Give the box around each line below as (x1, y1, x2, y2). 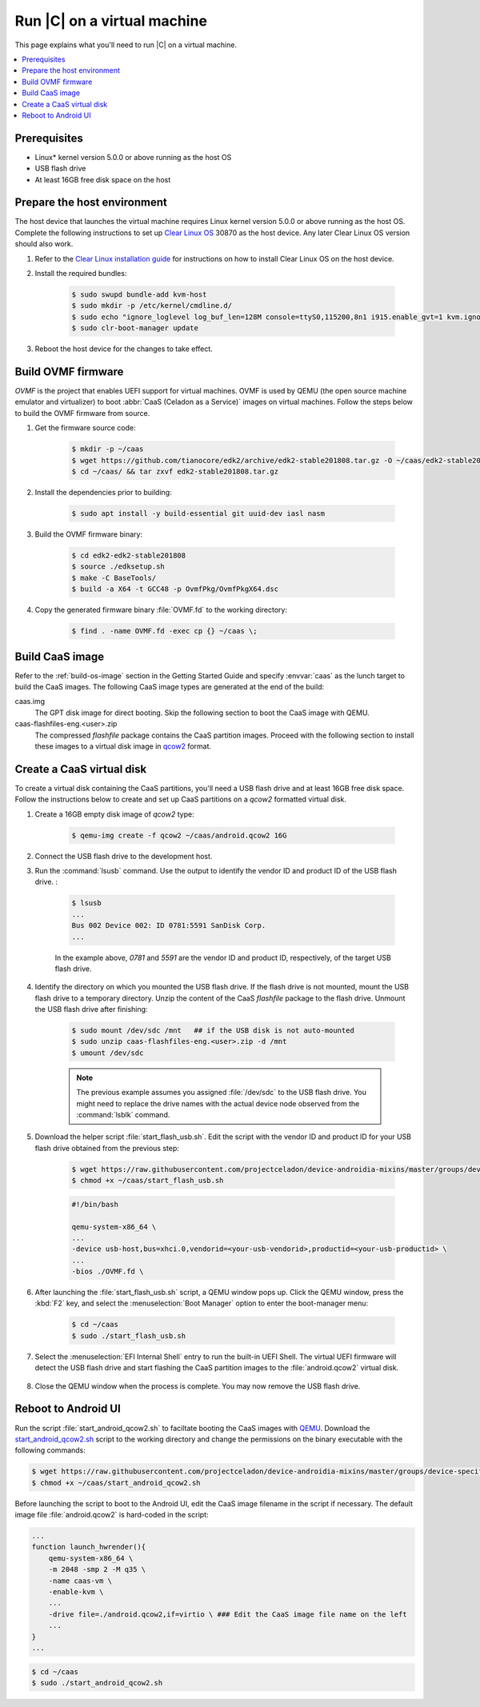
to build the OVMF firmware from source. (14, 408, 150, 418)
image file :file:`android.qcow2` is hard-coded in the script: (14, 1510, 209, 1520)
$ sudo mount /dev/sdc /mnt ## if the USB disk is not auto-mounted (71, 1026, 355, 1035)
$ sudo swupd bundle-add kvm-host (71, 290, 207, 299)
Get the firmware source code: (34, 423, 136, 433)
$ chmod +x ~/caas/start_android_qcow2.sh (31, 1478, 201, 1487)
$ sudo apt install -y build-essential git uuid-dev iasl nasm (71, 509, 326, 518)
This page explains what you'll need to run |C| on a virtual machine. (14, 40, 238, 50)
